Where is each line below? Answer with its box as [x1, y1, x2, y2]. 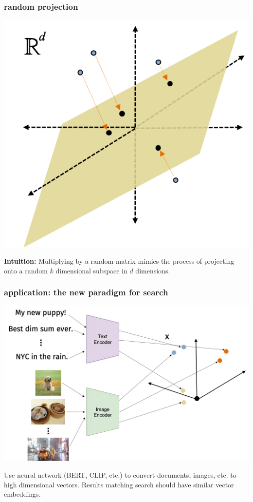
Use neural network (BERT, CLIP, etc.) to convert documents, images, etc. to [4, 469, 236, 480]
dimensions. [135, 265, 170, 275]
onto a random [4, 265, 48, 275]
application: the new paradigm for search [4, 286, 168, 298]
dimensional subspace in [55, 265, 127, 275]
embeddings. [4, 489, 41, 499]
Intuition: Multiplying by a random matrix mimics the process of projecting [4, 256, 235, 266]
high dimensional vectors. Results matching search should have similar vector [4, 479, 234, 489]
